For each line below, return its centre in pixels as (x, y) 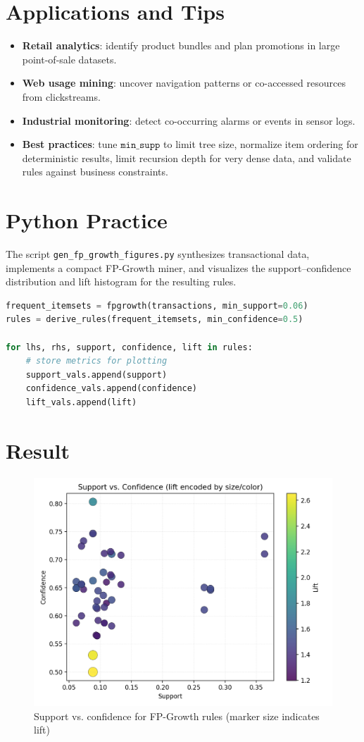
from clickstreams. (61, 96)
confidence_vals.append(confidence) (112, 389)
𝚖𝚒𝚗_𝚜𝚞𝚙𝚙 (140, 146)
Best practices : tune (70, 144)
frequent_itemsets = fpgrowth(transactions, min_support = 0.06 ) (157, 305)
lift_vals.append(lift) (81, 402)
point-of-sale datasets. (69, 59)
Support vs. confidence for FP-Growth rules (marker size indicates (177, 716)
